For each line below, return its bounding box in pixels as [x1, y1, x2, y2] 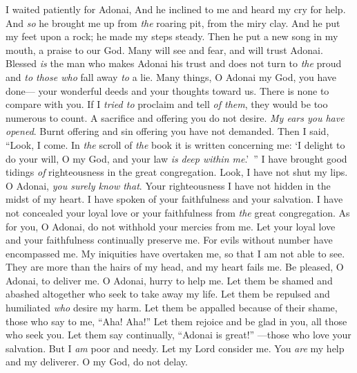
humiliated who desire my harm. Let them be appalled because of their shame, [6, 300, 338, 315]
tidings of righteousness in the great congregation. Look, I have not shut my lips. [6, 165, 348, 179]
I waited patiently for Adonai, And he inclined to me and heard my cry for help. [6, 2, 346, 16]
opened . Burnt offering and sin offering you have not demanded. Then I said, [6, 124, 329, 138]
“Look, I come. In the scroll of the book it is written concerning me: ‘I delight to [6, 137, 345, 152]
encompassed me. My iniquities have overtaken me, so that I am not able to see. [6, 246, 345, 260]
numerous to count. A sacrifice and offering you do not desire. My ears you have [6, 110, 345, 125]
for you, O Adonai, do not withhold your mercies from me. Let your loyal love [6, 219, 336, 233]
